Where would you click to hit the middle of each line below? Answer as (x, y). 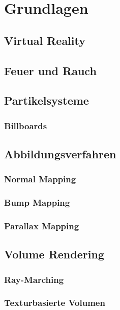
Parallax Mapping (42, 225)
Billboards (26, 125)
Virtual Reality (45, 40)
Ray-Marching (34, 279)
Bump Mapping (37, 202)
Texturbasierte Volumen (55, 303)
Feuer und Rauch (50, 70)
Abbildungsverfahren (60, 153)
